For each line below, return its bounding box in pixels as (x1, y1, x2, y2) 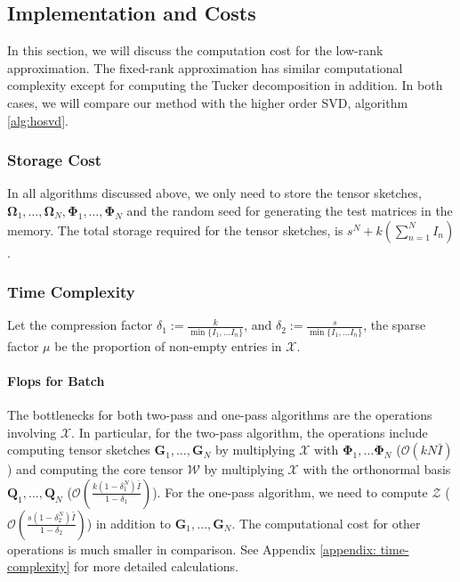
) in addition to (86, 513, 171, 532)
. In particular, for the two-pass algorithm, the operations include (71, 422, 428, 441)
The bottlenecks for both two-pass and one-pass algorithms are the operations (7, 406, 432, 424)
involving (7, 422, 57, 441)
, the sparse (363, 316, 426, 334)
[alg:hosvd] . (7, 111, 69, 129)
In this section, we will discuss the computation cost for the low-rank (7, 41, 383, 60)
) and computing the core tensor (7, 460, 183, 479)
